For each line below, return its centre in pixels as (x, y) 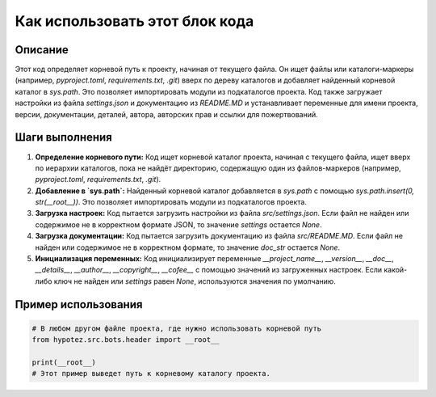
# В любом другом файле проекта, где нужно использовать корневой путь (177, 328)
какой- (396, 270)
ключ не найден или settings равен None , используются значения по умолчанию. (195, 281)
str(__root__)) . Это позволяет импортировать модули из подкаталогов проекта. (171, 202)
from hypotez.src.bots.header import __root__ (126, 340)
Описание (42, 50)
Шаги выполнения (63, 137)
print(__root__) (64, 363)
